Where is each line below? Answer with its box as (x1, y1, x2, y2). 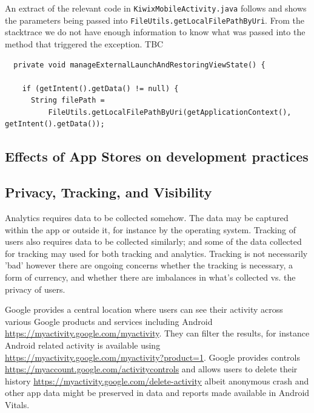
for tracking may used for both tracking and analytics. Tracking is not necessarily (5, 247, 308, 259)
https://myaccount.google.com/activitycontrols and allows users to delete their (5, 363, 298, 375)
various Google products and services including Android (5, 315, 213, 327)
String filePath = (30, 96, 105, 105)
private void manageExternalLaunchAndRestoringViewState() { (13, 60, 266, 69)
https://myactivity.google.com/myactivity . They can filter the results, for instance (5, 327, 310, 340)
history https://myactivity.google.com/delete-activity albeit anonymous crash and (5, 374, 309, 387)
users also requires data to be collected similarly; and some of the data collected (5, 235, 302, 248)
